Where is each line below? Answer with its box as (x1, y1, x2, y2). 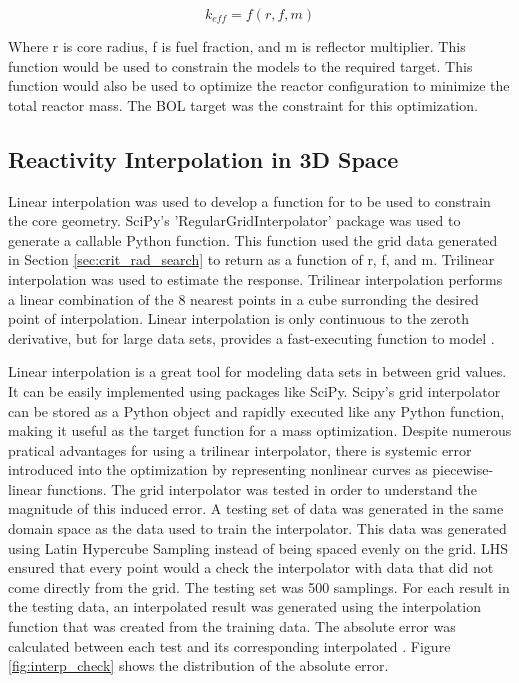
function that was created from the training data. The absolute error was (8, 616, 456, 637)
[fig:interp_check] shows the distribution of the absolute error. (8, 655, 389, 676)
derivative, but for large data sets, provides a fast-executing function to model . (8, 327, 495, 348)
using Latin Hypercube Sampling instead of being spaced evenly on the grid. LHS (8, 537, 509, 558)
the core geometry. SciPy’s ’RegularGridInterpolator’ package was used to (8, 210, 461, 231)
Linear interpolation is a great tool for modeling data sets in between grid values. (8, 361, 507, 382)
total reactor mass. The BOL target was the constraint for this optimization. (8, 94, 478, 115)
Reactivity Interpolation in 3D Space (8, 143, 399, 174)
